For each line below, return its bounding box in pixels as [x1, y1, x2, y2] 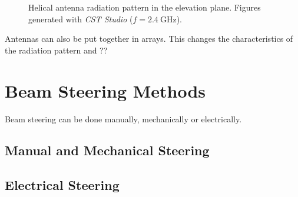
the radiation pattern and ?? [5, 44, 108, 56]
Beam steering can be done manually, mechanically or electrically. [5, 112, 242, 125]
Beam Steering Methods [5, 78, 206, 102]
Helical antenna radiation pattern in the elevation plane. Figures [28, 1, 261, 13]
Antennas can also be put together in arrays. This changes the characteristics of [5, 32, 293, 45]
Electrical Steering [5, 176, 120, 194]
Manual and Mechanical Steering [5, 141, 210, 159]
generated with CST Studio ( [28, 12, 133, 25]
